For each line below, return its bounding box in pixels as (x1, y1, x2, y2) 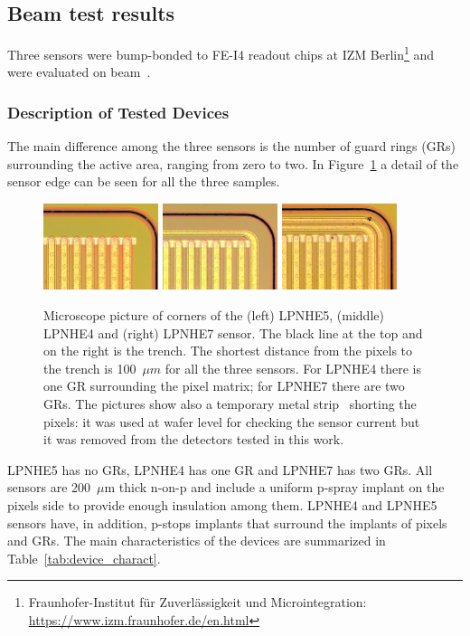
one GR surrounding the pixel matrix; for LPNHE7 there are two (43, 376, 405, 395)
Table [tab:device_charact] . (7, 548, 161, 567)
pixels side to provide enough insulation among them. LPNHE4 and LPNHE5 (7, 495, 437, 514)
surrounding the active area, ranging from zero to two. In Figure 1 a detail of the (7, 154, 459, 173)
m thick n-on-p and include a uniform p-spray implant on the (104, 478, 445, 497)
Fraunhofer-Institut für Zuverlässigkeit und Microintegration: (28, 593, 367, 612)
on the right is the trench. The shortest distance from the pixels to (43, 341, 413, 360)
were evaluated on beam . (7, 62, 151, 81)
